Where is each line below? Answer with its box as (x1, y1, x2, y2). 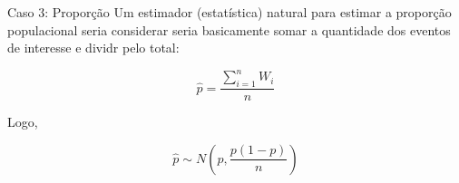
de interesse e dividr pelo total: (7, 38, 180, 57)
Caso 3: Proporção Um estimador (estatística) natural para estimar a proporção (7, 3, 452, 21)
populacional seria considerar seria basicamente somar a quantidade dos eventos (7, 20, 451, 39)
